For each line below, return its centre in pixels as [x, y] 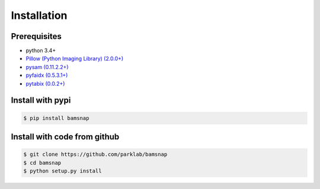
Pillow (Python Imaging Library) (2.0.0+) [75, 58]
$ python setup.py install [63, 171]
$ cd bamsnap [42, 163]
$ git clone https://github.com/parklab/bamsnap [95, 154]
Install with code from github [65, 137]
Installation [39, 15]
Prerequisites [36, 36]
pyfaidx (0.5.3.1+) [47, 75]
